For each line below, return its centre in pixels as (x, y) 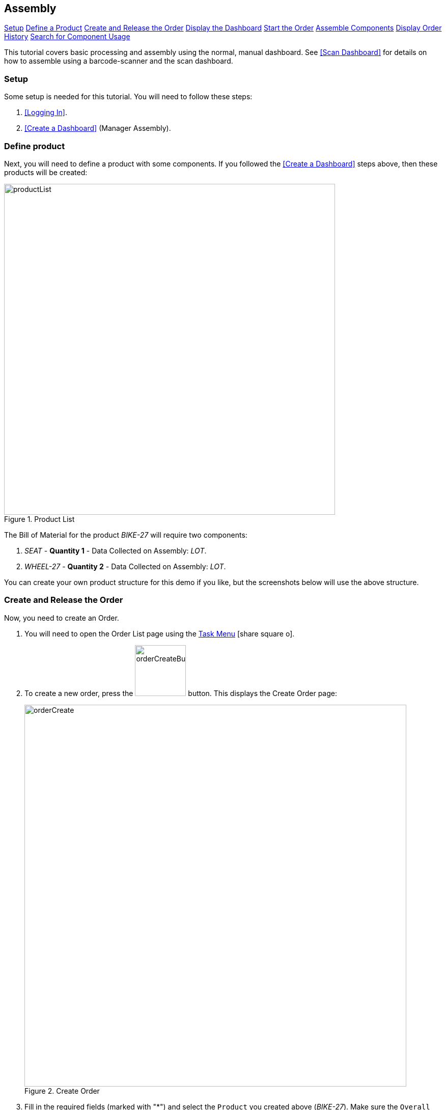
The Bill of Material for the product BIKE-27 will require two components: (126, 535)
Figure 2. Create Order (62, 1091)
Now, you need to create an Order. (62, 618)
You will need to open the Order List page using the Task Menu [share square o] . (160, 633)
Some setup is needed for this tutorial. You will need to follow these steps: (128, 97)
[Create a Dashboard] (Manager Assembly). (98, 128)
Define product (35, 146)
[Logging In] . (46, 113)
